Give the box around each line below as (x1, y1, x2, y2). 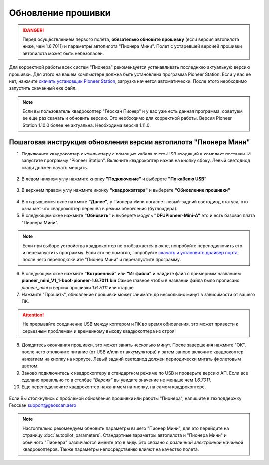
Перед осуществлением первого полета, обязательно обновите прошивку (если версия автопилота (22, 36, 239, 42)
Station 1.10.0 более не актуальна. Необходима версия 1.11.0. (22, 122, 151, 128)
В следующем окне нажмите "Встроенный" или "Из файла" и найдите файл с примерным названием (21, 270, 241, 276)
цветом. (21, 363, 39, 369)
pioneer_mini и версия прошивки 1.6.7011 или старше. (21, 284, 135, 290)
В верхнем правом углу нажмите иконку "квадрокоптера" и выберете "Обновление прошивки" (21, 187, 230, 193)
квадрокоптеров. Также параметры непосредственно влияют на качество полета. (22, 446, 199, 452)
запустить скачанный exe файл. (9, 85, 77, 91)
